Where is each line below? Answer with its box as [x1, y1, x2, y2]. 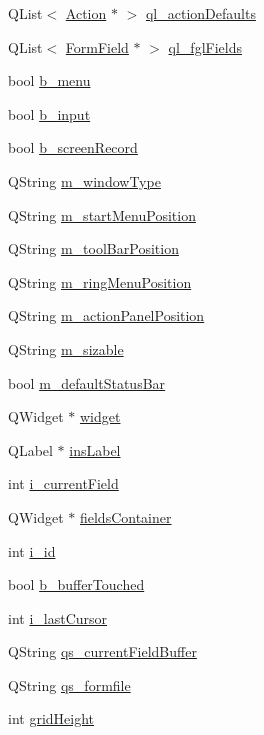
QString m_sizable [8, 338, 124, 359]
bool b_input [8, 103, 91, 124]
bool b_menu [8, 70, 91, 91]
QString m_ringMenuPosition [8, 271, 192, 292]
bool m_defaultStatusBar [8, 372, 166, 393]
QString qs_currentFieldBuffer [8, 641, 197, 662]
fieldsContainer [79, 506, 172, 527]
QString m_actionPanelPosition [8, 305, 205, 326]
